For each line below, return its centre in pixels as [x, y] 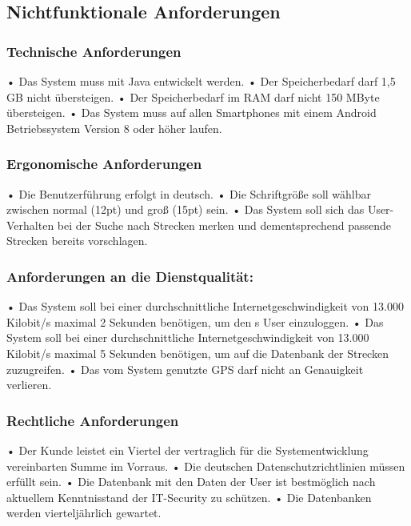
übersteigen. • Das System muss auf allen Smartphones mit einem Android [192, 112]
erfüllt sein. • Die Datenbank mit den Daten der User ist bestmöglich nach [191, 482]
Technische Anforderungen [94, 51]
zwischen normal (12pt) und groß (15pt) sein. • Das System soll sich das [186, 209]
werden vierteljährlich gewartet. [84, 513]
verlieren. [29, 385]
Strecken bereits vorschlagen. [77, 241]
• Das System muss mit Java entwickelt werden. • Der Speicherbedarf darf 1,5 [201, 81]
